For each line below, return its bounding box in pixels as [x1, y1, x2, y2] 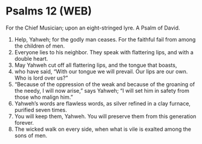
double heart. [14, 55, 48, 62]
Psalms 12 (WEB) [5, 4, 92, 18]
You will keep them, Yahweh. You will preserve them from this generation [14, 113, 197, 120]
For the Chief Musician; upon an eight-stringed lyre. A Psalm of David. [5, 24, 180, 31]
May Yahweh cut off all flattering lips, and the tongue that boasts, [14, 61, 177, 69]
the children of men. [14, 42, 65, 49]
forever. [14, 119, 34, 126]
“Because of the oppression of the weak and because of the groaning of [14, 80, 195, 88]
